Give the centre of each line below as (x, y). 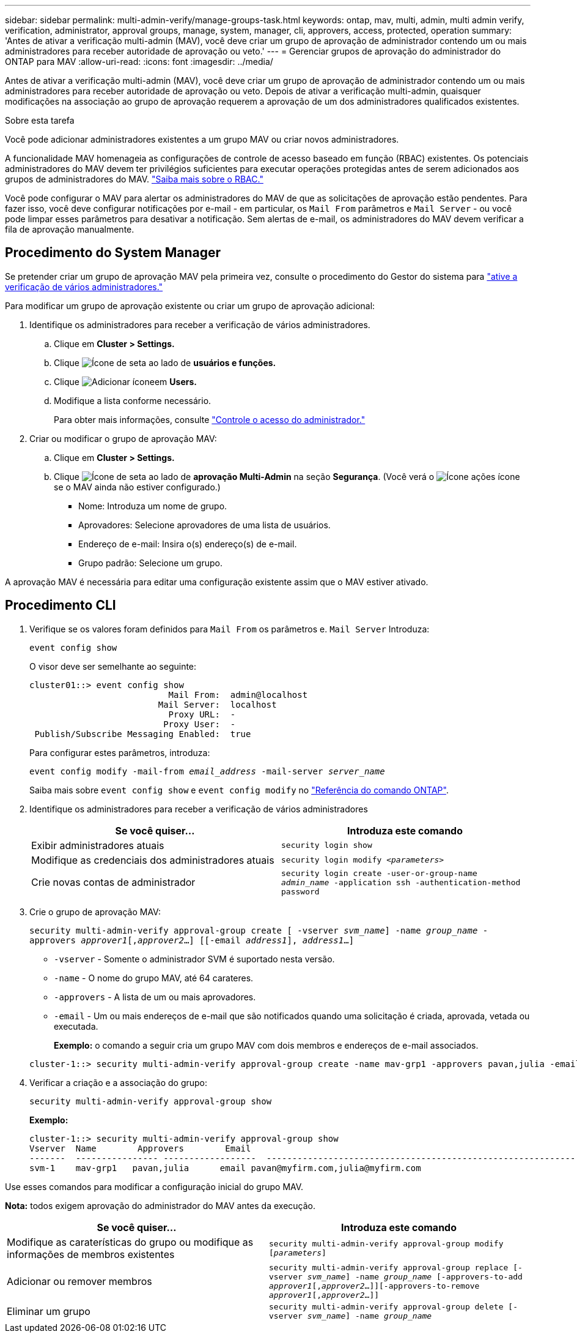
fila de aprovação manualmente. (70, 229)
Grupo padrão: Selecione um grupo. (151, 563)
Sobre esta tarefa (40, 120)
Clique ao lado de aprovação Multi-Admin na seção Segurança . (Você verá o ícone (287, 476)
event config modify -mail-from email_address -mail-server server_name (207, 771)
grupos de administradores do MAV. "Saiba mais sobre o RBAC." (134, 179)
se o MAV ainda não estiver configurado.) (137, 487)
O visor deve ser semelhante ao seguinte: (113, 666)
